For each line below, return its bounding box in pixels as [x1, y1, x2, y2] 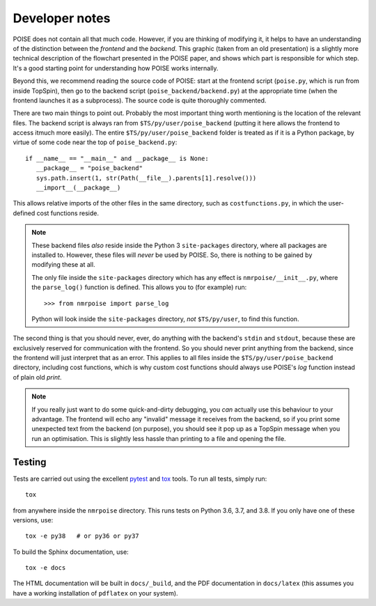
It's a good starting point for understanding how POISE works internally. [13, 63, 219, 72]
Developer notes [13, 10, 111, 26]
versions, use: [13, 515, 54, 524]
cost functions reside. [36, 209, 99, 217]
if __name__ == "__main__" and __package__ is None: [25, 154, 209, 162]
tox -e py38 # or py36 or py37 [25, 532, 139, 540]
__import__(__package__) [36, 184, 121, 192]
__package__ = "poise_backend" [36, 164, 143, 172]
